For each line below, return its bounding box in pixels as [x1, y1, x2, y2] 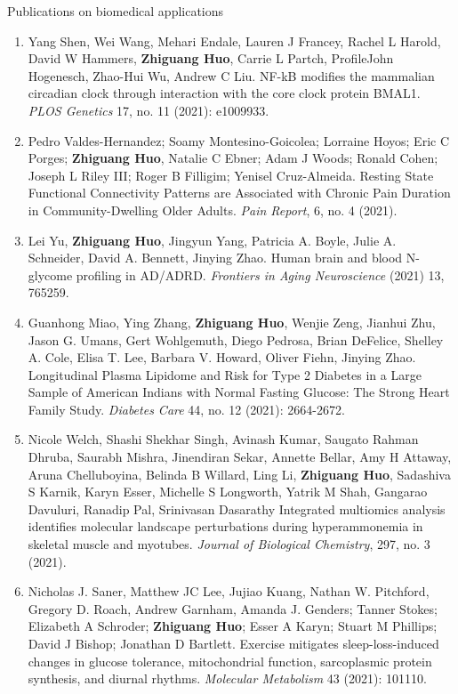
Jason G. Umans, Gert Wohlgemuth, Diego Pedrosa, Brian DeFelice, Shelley [28, 330, 444, 349]
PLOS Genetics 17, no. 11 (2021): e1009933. [28, 101, 269, 119]
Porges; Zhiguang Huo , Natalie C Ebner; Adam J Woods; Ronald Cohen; [28, 149, 438, 167]
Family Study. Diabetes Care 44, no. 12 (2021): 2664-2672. [28, 399, 345, 418]
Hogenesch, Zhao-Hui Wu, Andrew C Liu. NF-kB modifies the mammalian [28, 66, 435, 85]
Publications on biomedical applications [7, 2, 224, 20]
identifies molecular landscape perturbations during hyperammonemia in [28, 517, 423, 536]
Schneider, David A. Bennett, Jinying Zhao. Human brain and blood [28, 248, 403, 267]
